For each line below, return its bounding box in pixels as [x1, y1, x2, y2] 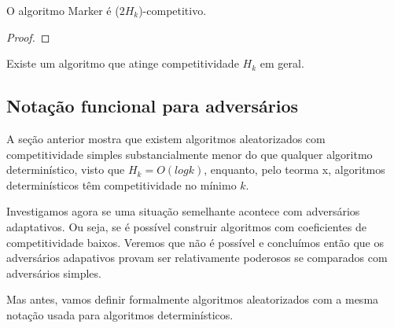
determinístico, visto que [6, 161, 125, 178]
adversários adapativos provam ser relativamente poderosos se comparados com [6, 249, 388, 266]
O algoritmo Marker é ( [6, 2, 120, 18]
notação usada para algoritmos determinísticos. [6, 306, 234, 322]
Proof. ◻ [6, 28, 50, 45]
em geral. [260, 55, 304, 72]
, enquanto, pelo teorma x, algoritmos [204, 161, 385, 178]
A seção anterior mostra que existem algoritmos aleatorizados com [6, 130, 326, 146]
